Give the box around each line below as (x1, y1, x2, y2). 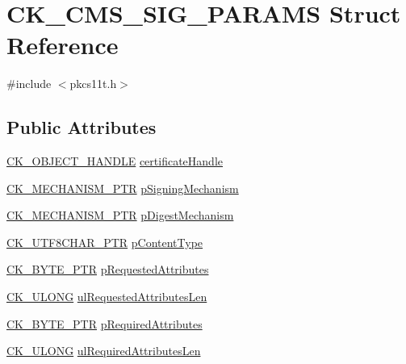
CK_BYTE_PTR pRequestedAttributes (6, 261, 209, 278)
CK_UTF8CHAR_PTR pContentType (6, 233, 203, 250)
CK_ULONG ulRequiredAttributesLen (6, 342, 201, 359)
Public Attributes (6, 115, 157, 140)
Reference (6, 28, 119, 61)
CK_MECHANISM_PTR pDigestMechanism (6, 207, 234, 224)
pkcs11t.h (69, 75, 117, 92)
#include (6, 75, 52, 92)
